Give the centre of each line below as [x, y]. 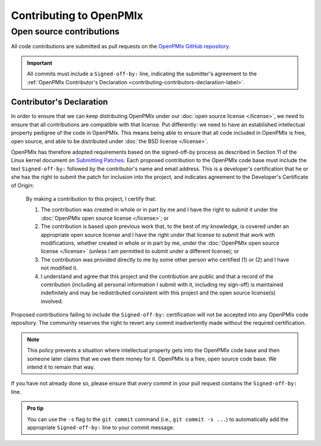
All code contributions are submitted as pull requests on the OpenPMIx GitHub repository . [121, 46]
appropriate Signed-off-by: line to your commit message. [101, 427]
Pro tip [35, 408]
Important [40, 63]
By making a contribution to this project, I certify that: [91, 198]
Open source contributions [65, 31]
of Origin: [23, 185]
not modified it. [59, 268]
